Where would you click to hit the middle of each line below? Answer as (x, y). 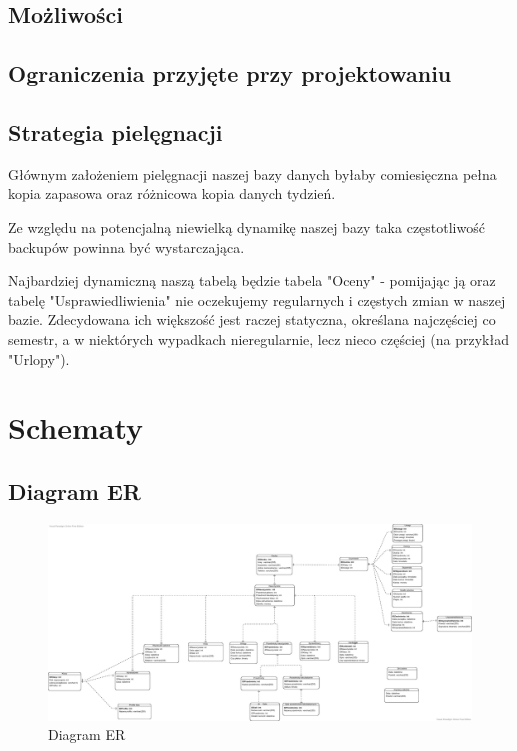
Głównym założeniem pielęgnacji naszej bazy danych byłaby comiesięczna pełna (252, 173)
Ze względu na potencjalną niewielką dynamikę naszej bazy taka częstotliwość (246, 226)
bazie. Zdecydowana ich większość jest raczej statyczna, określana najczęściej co (252, 319)
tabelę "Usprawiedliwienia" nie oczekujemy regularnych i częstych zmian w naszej (257, 299)
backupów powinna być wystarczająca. (126, 246)
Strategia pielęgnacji (115, 131)
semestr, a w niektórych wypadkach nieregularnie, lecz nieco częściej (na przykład (258, 338)
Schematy (76, 427)
